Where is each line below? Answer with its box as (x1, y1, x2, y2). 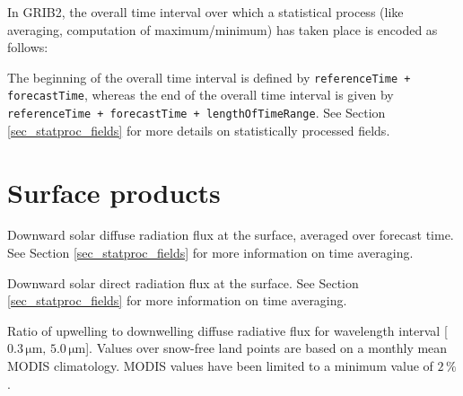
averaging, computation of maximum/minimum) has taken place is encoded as (7, 20, 438, 39)
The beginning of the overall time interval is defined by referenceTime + (7, 67, 411, 86)
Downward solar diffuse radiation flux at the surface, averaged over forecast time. (7, 225, 454, 244)
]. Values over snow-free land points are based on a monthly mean (85, 339, 448, 357)
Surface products (7, 173, 221, 210)
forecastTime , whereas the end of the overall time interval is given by (7, 85, 394, 104)
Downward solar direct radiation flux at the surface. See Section (7, 273, 359, 292)
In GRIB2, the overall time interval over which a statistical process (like (7, 3, 404, 21)
